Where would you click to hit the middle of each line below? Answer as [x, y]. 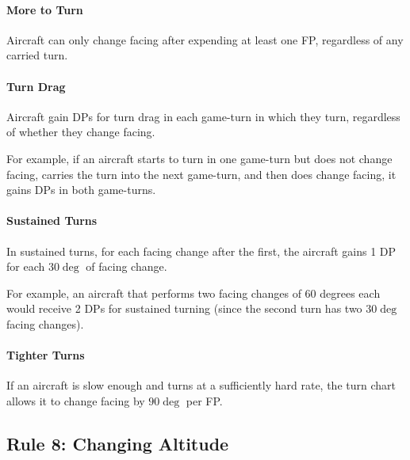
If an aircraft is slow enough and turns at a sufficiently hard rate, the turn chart [201, 385]
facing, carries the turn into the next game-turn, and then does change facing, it [201, 174]
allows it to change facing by [76, 400]
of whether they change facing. [81, 132]
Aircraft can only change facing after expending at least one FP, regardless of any [205, 39]
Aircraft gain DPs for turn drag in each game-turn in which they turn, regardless [203, 116]
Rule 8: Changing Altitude [118, 443]
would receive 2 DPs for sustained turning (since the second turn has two [184, 308]
